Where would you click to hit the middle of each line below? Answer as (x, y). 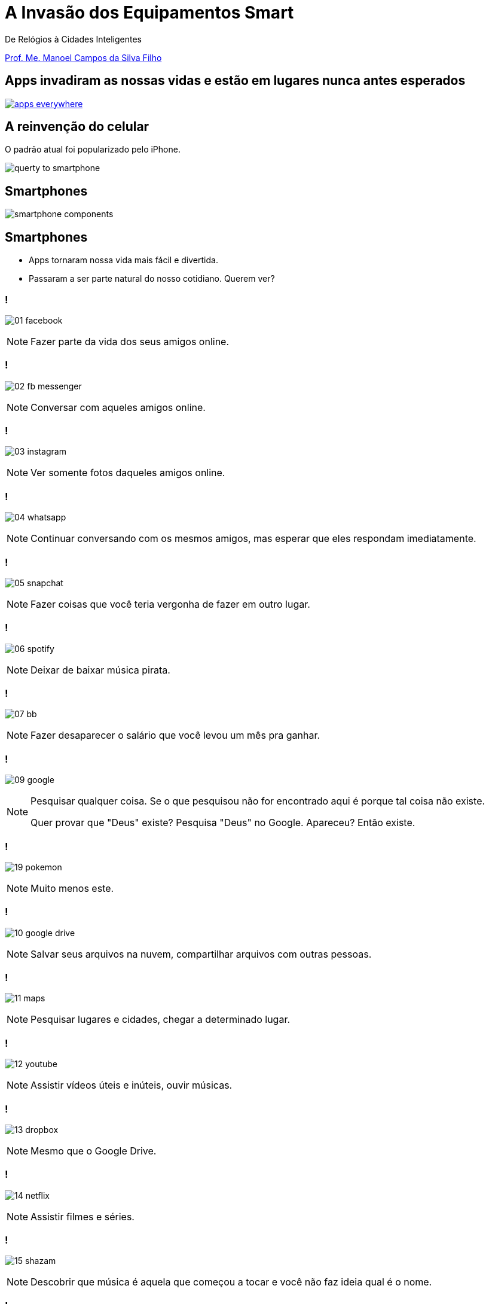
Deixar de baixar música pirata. (100, 670)
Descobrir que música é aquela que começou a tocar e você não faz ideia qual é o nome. (231, 1282)
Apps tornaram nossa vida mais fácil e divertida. (123, 260)
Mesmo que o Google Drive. (94, 1151)
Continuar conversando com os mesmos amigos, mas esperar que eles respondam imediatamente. (253, 539)
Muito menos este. (72, 888)
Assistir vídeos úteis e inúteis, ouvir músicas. (132, 1085)
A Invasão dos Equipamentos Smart (149, 13)
